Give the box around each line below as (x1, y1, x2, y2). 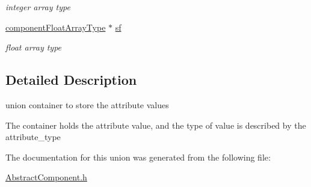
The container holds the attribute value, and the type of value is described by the (5, 118, 306, 131)
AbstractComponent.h (5, 171, 87, 183)
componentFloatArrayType (5, 20, 106, 33)
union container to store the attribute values (5, 98, 169, 111)
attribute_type (5, 130, 61, 143)
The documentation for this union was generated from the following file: (5, 150, 271, 163)
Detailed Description (5, 70, 137, 89)
